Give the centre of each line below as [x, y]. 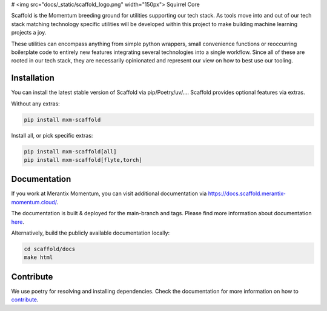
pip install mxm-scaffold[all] [71, 151]
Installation [33, 78]
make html [38, 257]
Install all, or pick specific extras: [52, 135]
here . [18, 222]
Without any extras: [35, 104]
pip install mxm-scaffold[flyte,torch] [83, 160]
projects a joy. [29, 33]
